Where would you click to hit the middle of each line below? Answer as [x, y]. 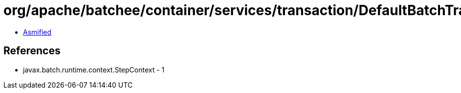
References [32, 51]
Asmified [37, 32]
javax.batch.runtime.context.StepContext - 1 [94, 70]
